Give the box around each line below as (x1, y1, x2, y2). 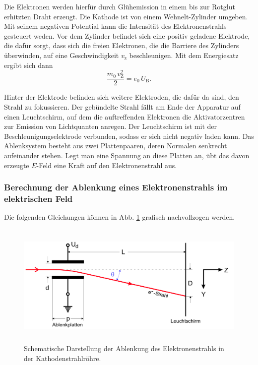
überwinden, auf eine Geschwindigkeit (4, 50, 119, 60)
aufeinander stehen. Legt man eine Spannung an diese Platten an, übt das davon (4, 150, 250, 160)
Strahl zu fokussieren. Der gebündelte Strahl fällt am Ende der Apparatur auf (4, 102, 241, 112)
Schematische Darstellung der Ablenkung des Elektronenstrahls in (24, 343, 224, 354)
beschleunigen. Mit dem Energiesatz (129, 50, 239, 60)
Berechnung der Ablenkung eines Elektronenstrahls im (4, 181, 228, 193)
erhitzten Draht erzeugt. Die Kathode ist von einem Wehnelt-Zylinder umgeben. (4, 11, 248, 21)
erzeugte (4, 160, 29, 170)
